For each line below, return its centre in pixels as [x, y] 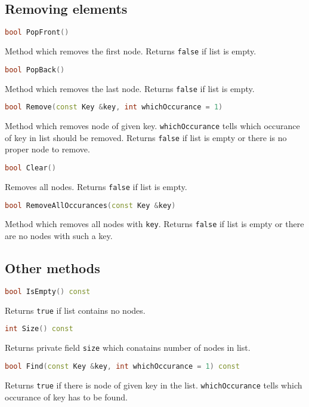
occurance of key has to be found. [66, 397]
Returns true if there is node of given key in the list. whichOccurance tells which [154, 385]
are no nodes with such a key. [59, 236]
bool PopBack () [35, 70]
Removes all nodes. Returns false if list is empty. [96, 186]
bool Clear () [30, 168]
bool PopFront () [37, 33]
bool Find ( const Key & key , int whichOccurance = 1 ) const [122, 366]
